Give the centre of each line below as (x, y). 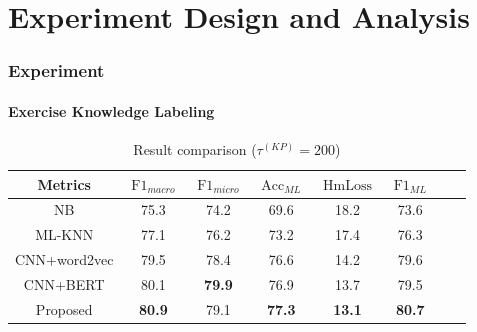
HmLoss (347, 185)
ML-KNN (64, 234)
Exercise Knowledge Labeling (111, 110)
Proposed (64, 308)
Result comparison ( (195, 149)
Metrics (64, 183)
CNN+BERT (64, 283)
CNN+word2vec (64, 259)
